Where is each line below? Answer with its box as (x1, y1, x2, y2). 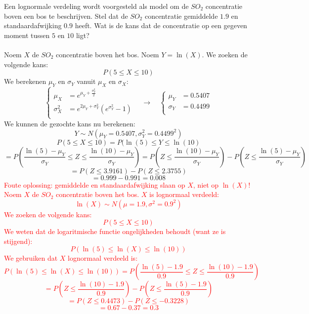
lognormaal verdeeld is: (68, 253, 138, 263)
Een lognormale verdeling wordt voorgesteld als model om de (4, 1, 189, 11)
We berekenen (4, 76, 46, 86)
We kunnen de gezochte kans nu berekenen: (4, 118, 135, 128)
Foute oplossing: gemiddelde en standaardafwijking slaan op (4, 179, 185, 190)
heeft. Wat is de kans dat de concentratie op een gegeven (75, 20, 247, 31)
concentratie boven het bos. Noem (55, 49, 159, 59)
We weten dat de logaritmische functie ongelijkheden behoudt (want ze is (4, 226, 226, 236)
